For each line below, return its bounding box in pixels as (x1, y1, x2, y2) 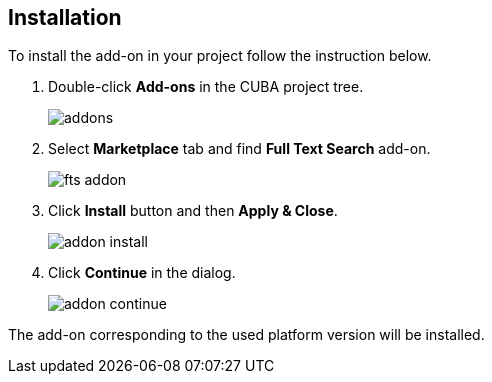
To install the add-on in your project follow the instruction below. (8, 47, 432, 65)
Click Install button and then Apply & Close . (48, 202, 338, 220)
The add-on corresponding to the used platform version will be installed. (8, 326, 485, 344)
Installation (8, 5, 122, 30)
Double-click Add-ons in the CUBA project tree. (48, 78, 364, 96)
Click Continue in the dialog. (48, 264, 236, 282)
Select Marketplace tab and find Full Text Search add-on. (48, 140, 431, 158)
